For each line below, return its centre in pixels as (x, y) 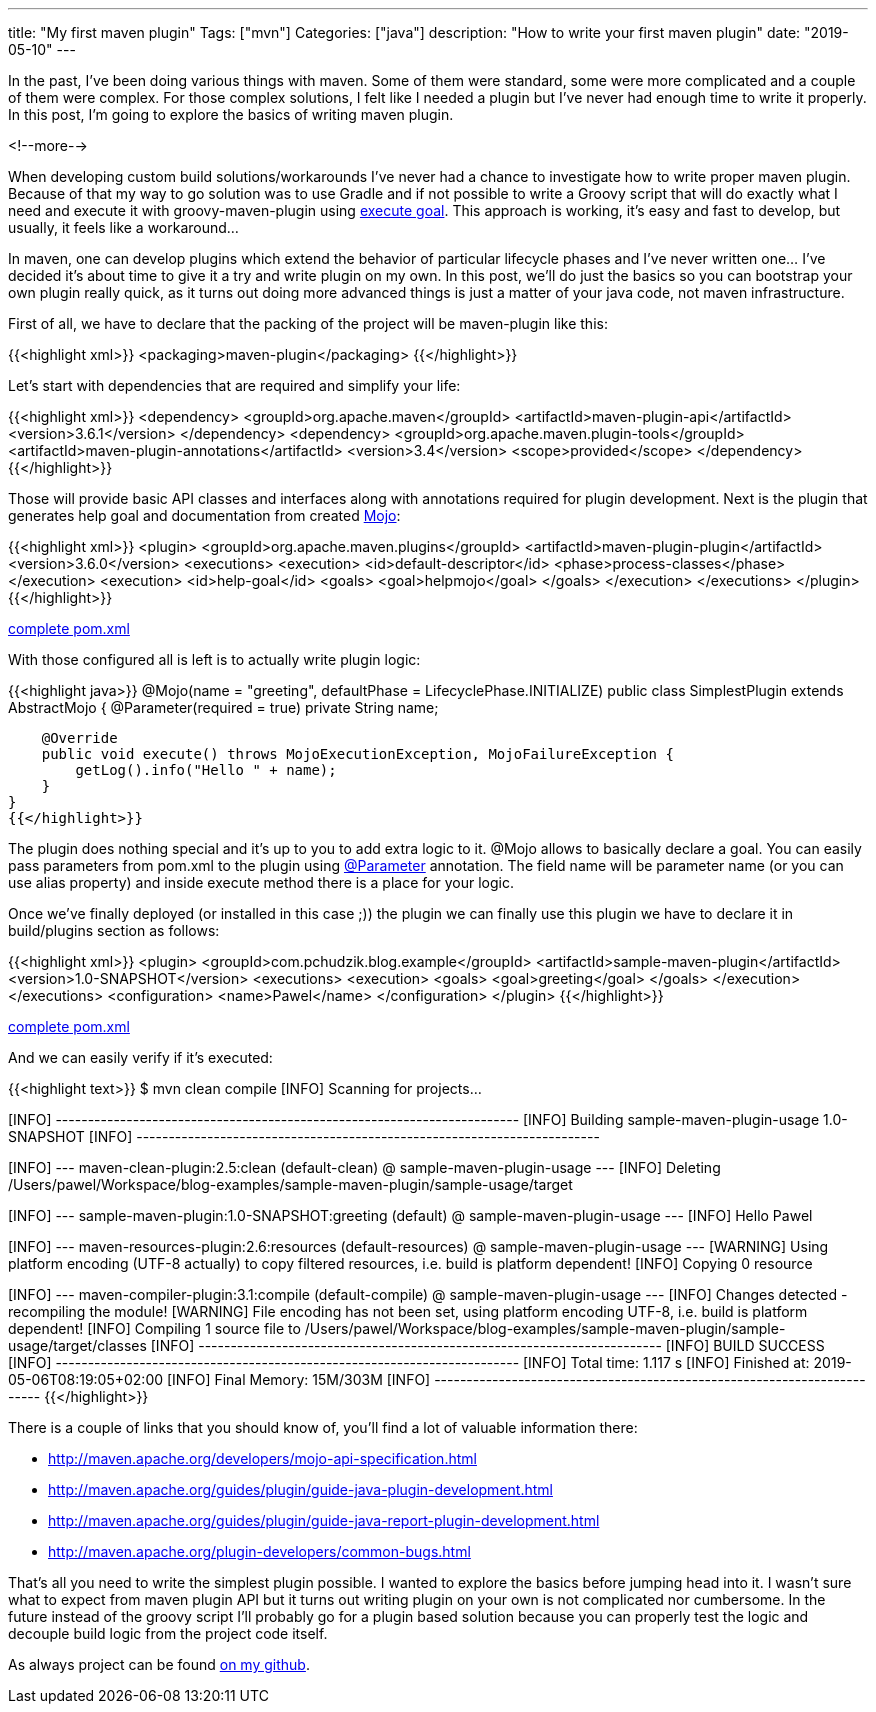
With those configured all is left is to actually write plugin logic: (214, 659)
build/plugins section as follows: (114, 930)
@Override (79, 738)
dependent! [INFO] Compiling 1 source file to (154, 1328)
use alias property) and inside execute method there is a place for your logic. (261, 882)
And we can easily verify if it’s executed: (140, 1057)
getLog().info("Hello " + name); (206, 770)
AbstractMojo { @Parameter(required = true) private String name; (223, 707)
